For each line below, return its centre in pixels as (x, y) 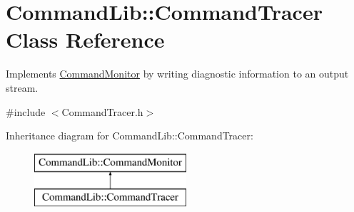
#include (26, 111)
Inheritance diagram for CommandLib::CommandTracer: (130, 136)
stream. (22, 87)
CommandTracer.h (102, 111)
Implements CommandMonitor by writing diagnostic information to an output (177, 74)
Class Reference (85, 39)
